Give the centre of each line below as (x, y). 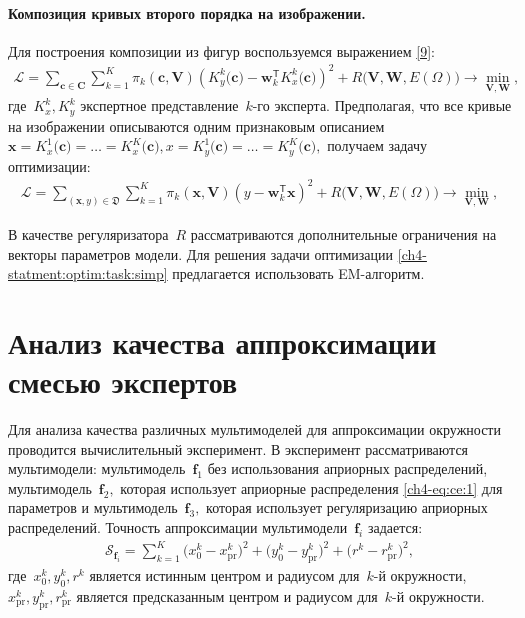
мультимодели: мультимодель (97, 468)
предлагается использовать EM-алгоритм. (298, 273)
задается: (395, 527)
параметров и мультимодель (93, 507)
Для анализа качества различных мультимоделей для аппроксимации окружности (254, 429)
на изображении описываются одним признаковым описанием (196, 125)
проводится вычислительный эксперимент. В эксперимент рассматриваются (238, 448)
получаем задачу (377, 145)
